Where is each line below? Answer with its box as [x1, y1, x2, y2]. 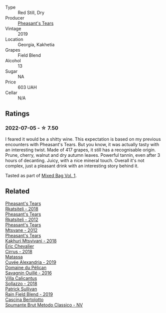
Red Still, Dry [18, 10, 45, 16]
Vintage [5, 26, 22, 32]
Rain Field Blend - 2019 [5, 291, 53, 297]
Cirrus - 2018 [5, 248, 33, 254]
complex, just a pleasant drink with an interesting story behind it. [5, 163, 139, 169]
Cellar [5, 90, 18, 95]
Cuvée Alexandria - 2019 [5, 259, 57, 265]
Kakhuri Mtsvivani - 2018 [5, 238, 57, 244]
